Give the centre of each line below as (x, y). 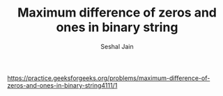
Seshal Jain (117, 46)
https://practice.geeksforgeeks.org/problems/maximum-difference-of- (109, 78)
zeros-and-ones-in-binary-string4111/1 (62, 85)
